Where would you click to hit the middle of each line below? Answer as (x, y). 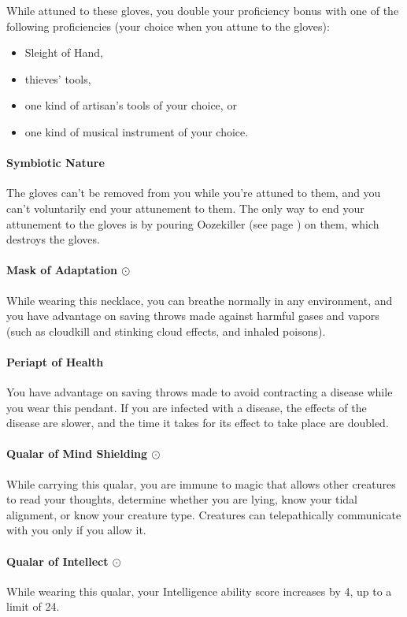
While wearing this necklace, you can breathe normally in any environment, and (200, 300)
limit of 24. (33, 606)
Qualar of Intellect (57, 561)
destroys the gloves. (53, 239)
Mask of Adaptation (62, 270)
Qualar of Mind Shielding (77, 453)
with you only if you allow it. (76, 530)
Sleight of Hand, (64, 52)
